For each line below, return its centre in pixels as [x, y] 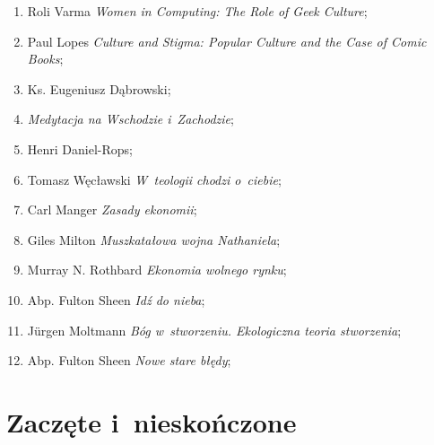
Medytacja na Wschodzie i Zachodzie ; [130, 119]
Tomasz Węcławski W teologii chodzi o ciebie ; [154, 179]
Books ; [45, 59]
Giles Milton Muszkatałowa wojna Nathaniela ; [154, 239]
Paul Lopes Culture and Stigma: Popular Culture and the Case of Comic [227, 41]
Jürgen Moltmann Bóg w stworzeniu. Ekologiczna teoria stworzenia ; [214, 330]
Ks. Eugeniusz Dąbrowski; [99, 88]
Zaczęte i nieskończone [152, 421]
